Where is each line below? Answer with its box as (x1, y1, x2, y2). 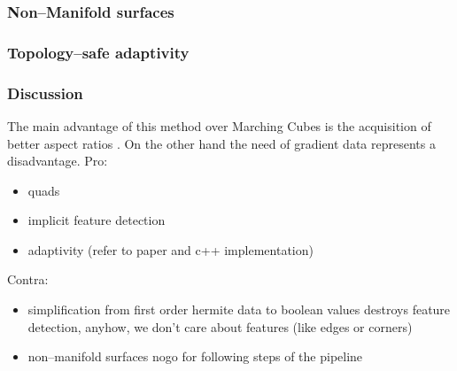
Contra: (7, 270, 49, 289)
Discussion (7, 81, 83, 104)
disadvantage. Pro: (7, 151, 108, 170)
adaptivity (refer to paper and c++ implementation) (27, 240, 314, 259)
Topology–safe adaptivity (7, 41, 190, 63)
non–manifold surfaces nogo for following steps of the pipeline (27, 347, 363, 366)
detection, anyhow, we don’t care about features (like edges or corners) (27, 317, 413, 336)
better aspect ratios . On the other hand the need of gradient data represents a (7, 134, 436, 152)
